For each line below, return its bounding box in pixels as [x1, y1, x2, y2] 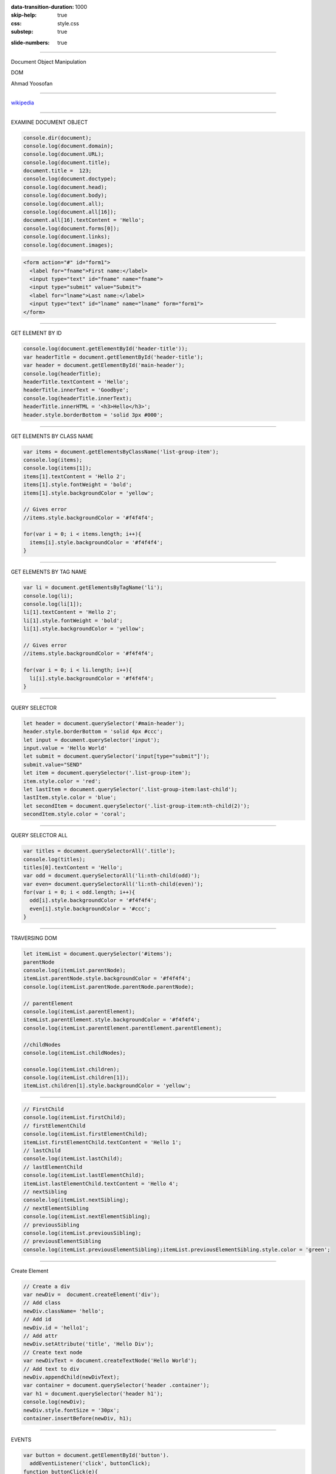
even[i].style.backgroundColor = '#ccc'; [29, 905, 151, 912]
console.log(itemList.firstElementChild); [23, 1131, 148, 1137]
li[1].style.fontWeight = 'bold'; [23, 617, 123, 624]
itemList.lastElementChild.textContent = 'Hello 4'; [23, 1180, 179, 1187]
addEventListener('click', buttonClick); [29, 1460, 151, 1467]
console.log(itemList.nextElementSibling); [23, 1213, 151, 1220]
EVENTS [11, 1436, 32, 1443]
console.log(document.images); [23, 242, 114, 248]
